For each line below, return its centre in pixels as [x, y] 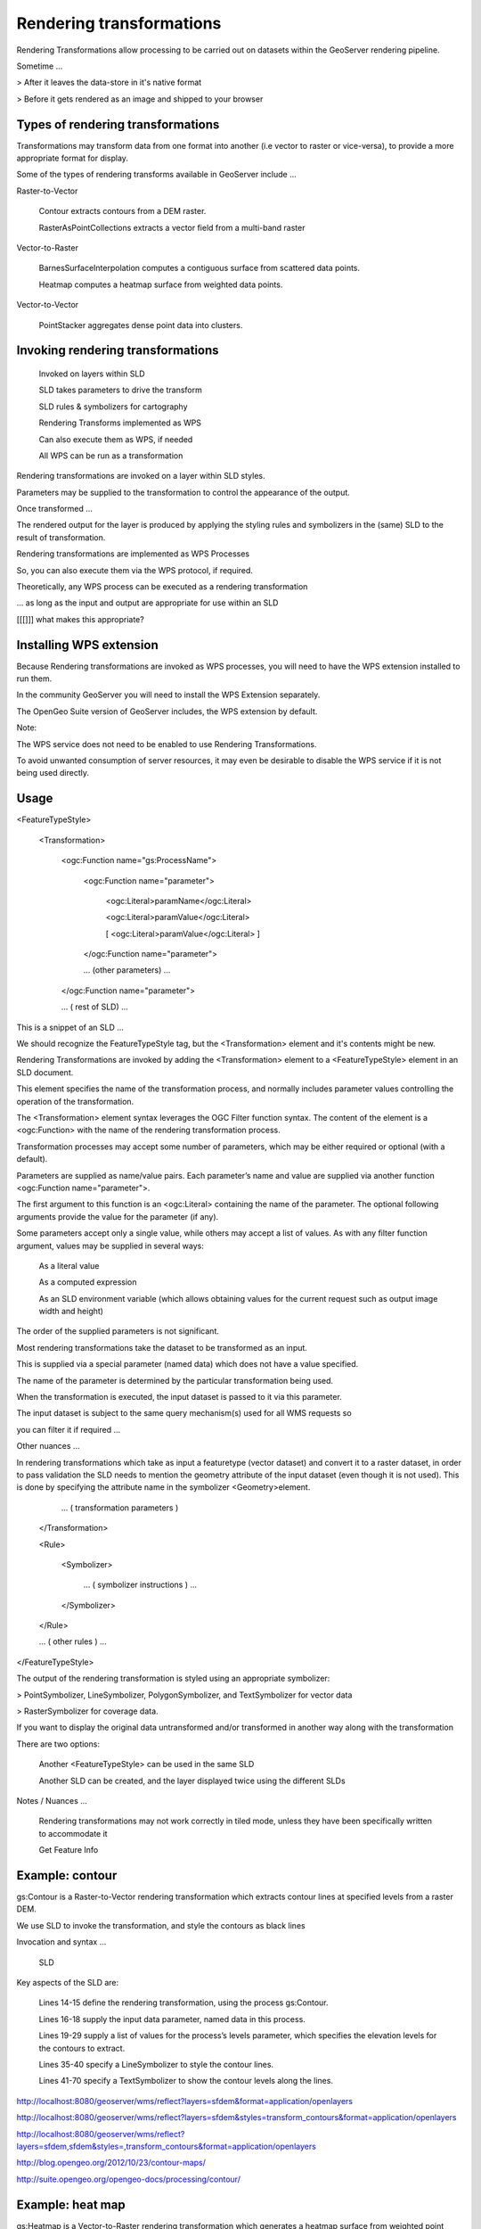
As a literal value [69, 1265]
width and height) [71, 1312]
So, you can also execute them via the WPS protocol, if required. [135, 570]
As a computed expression [88, 1282]
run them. [34, 679]
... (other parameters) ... [127, 970]
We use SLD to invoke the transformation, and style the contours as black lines [161, 1925]
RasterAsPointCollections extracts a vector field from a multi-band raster [172, 227]
